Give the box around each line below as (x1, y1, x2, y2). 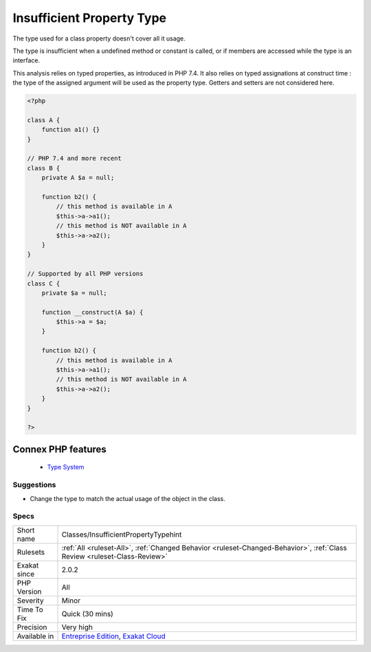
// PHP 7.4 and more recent (27, 154, 122, 163)
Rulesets (16, 547, 45, 557)
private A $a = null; (41, 174, 115, 182)
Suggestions (12, 480, 56, 490)
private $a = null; (41, 289, 108, 296)
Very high (61, 622, 93, 631)
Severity (16, 596, 44, 605)
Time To (16, 605, 44, 614)
